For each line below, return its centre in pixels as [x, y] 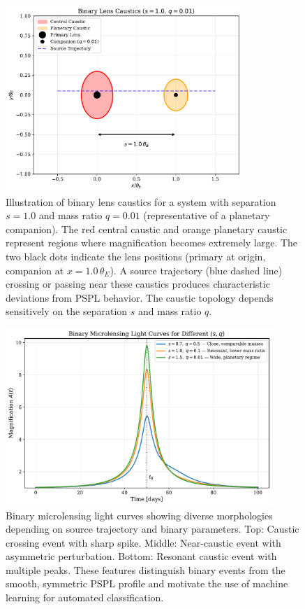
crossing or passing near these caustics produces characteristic [138, 284]
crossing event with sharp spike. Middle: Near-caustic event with [143, 542]
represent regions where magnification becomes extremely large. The [152, 243]
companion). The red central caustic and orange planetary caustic [147, 229]
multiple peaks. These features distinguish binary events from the [146, 569]
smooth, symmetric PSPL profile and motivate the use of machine [147, 583]
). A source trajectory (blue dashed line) [196, 270]
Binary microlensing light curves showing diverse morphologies [139, 515]
